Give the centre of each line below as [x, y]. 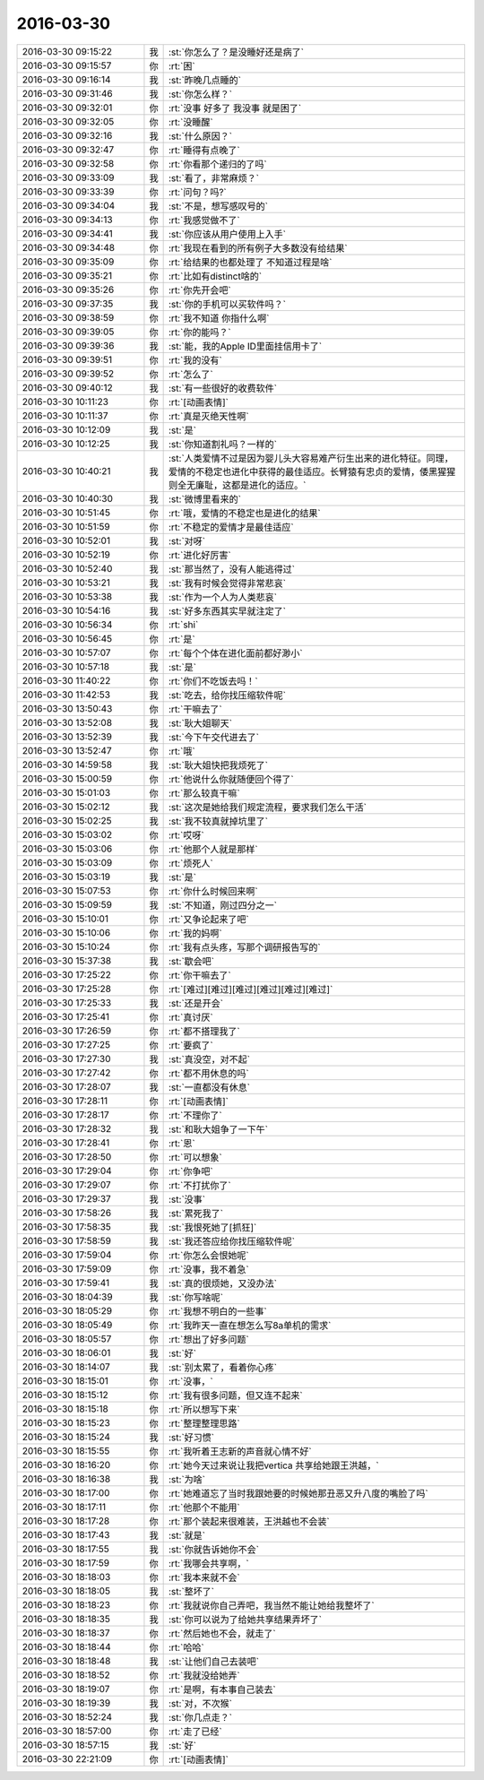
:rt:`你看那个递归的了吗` [218, 164]
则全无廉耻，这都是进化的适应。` [238, 485]
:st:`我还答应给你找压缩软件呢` [232, 1241]
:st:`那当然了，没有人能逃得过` [232, 569]
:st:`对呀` [187, 540]
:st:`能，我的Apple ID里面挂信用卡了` [246, 346]
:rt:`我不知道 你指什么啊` [219, 318]
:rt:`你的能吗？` [200, 332]
